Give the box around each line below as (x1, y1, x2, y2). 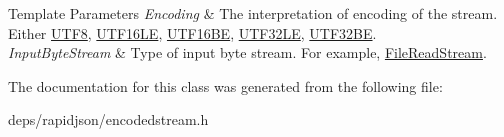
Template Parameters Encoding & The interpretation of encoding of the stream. (8, 3, 498, 23)
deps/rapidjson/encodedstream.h (8, 109, 209, 130)
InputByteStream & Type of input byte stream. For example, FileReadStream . (8, 42, 487, 63)
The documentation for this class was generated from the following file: (8, 75, 443, 96)
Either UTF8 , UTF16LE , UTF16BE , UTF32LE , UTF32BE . (8, 22, 377, 43)
